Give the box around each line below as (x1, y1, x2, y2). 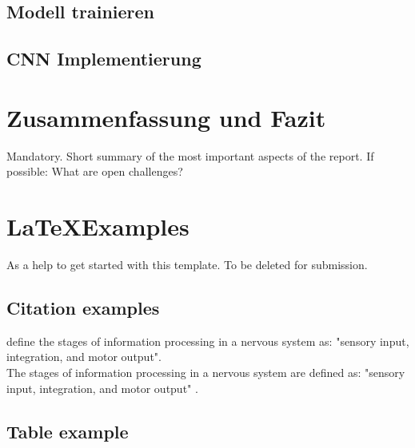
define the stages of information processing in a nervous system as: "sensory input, (6, 332, 409, 349)
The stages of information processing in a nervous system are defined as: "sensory (6, 363, 405, 380)
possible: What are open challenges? (6, 163, 183, 180)
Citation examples (6, 295, 160, 319)
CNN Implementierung (6, 46, 202, 71)
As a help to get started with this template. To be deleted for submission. (6, 256, 368, 272)
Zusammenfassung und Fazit (6, 101, 326, 133)
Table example (6, 418, 129, 443)
